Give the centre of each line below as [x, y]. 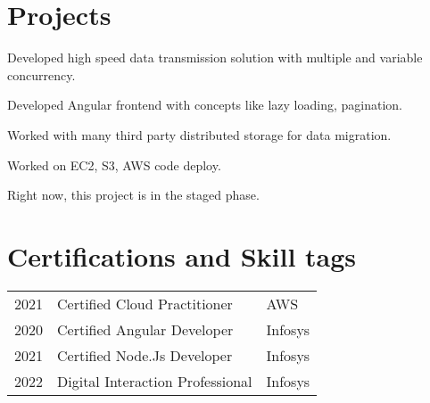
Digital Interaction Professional [155, 381]
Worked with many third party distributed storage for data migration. [199, 134]
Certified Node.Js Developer [145, 355]
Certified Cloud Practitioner [145, 303]
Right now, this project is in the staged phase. [133, 195]
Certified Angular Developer [145, 329]
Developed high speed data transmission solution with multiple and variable [215, 58]
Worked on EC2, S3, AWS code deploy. [114, 164]
